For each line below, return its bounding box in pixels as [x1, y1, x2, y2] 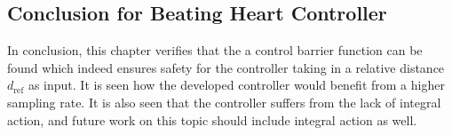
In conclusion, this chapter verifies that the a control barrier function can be [7, 41, 423, 60]
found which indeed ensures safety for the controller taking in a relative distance [7, 58, 445, 76]
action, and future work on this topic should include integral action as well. [7, 110, 417, 129]
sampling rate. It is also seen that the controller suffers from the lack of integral [7, 92, 441, 111]
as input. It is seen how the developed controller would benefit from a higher [28, 75, 445, 94]
